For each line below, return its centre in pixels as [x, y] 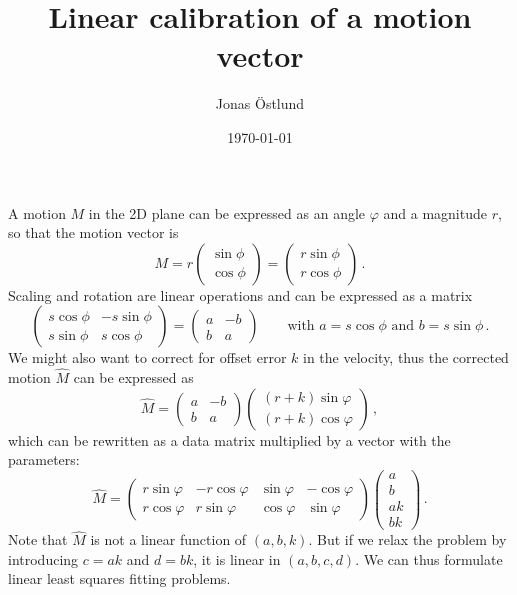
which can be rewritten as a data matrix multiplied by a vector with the [229, 439]
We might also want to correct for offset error [147, 357]
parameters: [44, 459]
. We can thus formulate [429, 558]
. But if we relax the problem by [407, 539]
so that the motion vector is [93, 232]
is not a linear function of [168, 539]
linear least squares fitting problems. [119, 578]
